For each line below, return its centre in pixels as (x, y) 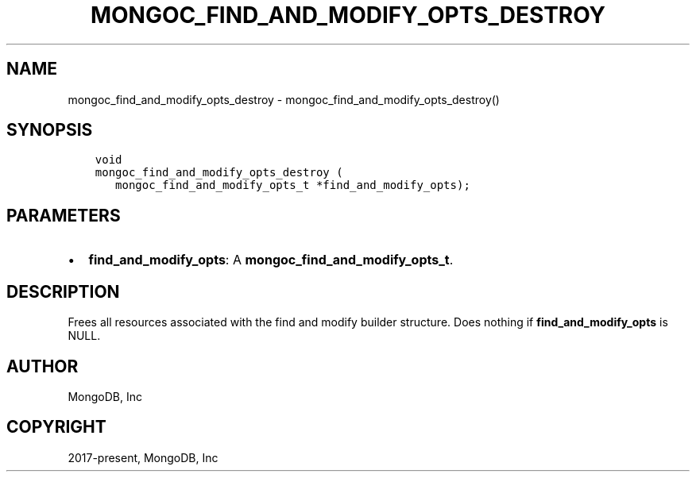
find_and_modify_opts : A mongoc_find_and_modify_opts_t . (271, 260)
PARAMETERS (64, 215)
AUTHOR (43, 366)
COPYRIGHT (56, 427)
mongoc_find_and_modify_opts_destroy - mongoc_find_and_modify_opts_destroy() (284, 99)
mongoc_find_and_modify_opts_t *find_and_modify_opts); (293, 185)
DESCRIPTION (63, 291)
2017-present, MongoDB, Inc (143, 457)
